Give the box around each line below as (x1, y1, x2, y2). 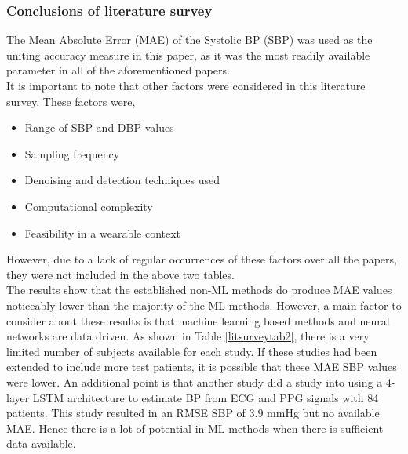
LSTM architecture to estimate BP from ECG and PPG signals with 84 (32, 389, 379, 405)
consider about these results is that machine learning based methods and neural (6, 312, 390, 329)
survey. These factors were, (6, 93, 136, 109)
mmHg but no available (267, 405, 380, 421)
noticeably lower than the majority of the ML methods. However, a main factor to (6, 296, 402, 313)
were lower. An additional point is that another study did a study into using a (6, 373, 383, 390)
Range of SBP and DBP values (24, 119, 174, 136)
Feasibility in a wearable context (24, 224, 181, 241)
